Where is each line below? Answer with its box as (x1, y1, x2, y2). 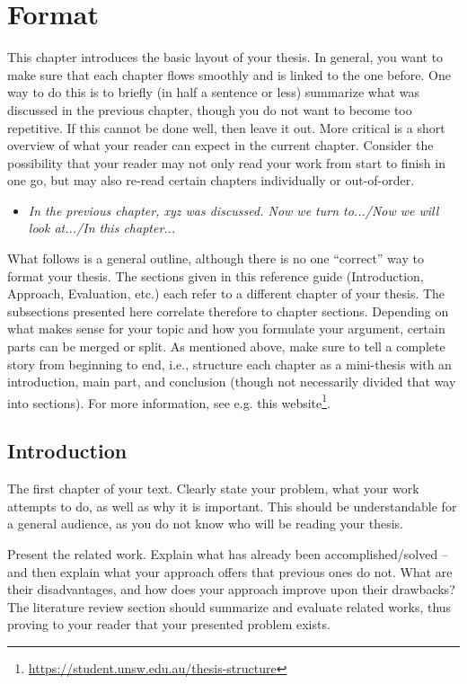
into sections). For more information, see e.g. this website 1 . (7, 390, 331, 412)
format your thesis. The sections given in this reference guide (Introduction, (7, 266, 424, 285)
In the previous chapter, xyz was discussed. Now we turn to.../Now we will (28, 200, 439, 219)
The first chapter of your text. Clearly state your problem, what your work (7, 479, 419, 498)
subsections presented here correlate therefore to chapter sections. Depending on (7, 301, 449, 320)
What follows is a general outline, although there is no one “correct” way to (7, 249, 424, 268)
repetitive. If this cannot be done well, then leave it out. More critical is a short (7, 118, 445, 137)
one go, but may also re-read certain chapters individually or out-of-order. (7, 171, 415, 190)
